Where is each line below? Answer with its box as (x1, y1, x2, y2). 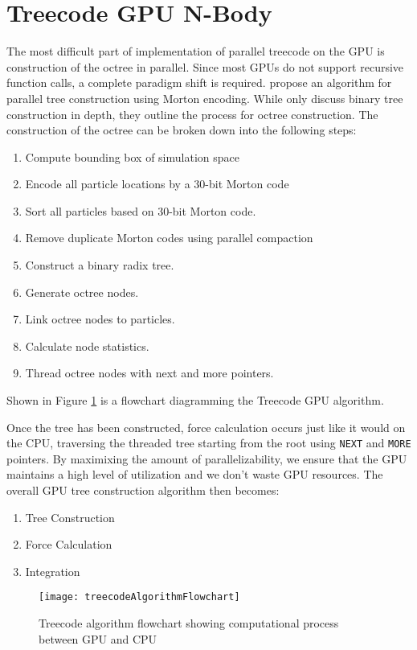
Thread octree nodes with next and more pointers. (25, 364, 274, 381)
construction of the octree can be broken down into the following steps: (6, 121, 357, 138)
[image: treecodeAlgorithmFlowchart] (39, 591, 240, 603)
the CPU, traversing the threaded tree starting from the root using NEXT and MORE (6, 434, 411, 451)
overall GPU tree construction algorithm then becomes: (6, 482, 280, 499)
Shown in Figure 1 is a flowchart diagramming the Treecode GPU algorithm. (6, 392, 384, 409)
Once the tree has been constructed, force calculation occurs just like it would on (6, 418, 406, 435)
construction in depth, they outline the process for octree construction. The (6, 105, 378, 122)
